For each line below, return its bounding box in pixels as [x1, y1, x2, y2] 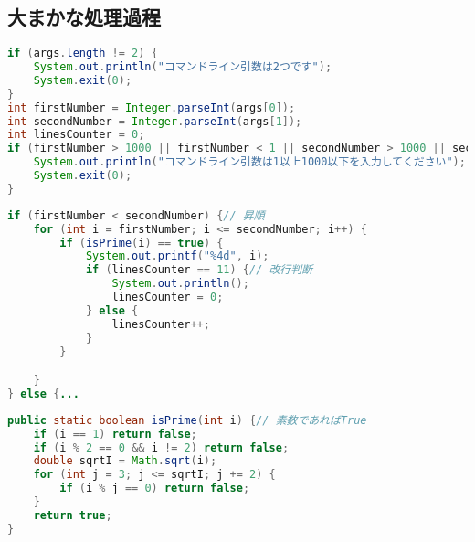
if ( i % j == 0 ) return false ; [59, 482, 250, 495]
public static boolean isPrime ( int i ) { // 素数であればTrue [7, 413, 367, 427]
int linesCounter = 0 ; [7, 128, 145, 142]
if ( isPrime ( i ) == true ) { [59, 236, 224, 250]
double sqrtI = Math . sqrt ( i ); [33, 454, 217, 468]
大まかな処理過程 [7, 3, 161, 31]
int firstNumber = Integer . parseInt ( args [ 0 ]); [7, 101, 296, 114]
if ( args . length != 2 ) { [7, 47, 158, 60]
